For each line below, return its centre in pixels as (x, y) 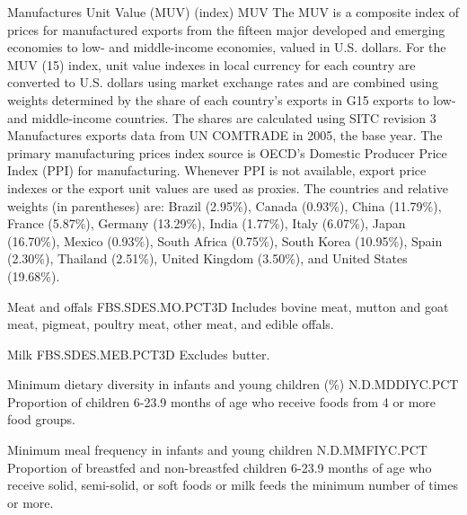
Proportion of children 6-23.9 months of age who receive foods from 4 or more (222, 401)
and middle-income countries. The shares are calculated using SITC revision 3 (222, 117)
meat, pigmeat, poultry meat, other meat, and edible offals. (171, 324)
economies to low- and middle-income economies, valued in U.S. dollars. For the (227, 47)
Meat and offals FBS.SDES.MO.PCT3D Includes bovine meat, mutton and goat (228, 306)
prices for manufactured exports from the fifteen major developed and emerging (226, 29)
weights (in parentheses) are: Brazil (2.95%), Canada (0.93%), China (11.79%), (225, 205)
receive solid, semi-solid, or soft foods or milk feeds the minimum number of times (233, 485)
